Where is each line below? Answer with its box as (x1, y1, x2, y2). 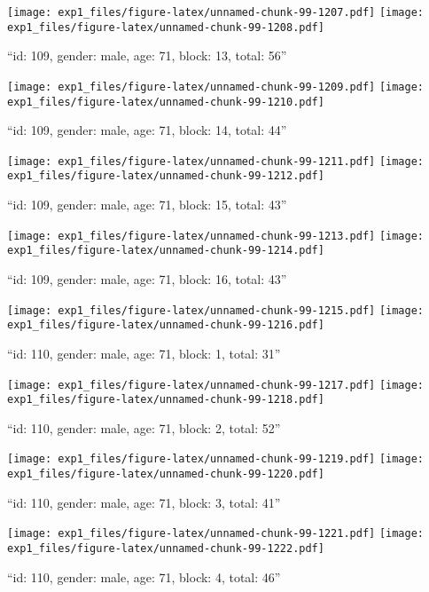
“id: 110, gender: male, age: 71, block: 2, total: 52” (7, 418, 281, 437)
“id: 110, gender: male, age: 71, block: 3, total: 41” (7, 493, 281, 511)
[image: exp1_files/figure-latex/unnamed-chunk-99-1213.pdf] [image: (7, 229, 425, 242)
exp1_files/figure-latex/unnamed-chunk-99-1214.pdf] (7, 244, 324, 257)
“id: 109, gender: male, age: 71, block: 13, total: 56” (7, 46, 287, 65)
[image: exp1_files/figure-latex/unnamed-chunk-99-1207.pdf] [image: (7, 6, 425, 19)
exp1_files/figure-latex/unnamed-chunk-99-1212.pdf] (7, 170, 324, 183)
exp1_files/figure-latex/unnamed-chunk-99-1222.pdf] (7, 542, 324, 555)
